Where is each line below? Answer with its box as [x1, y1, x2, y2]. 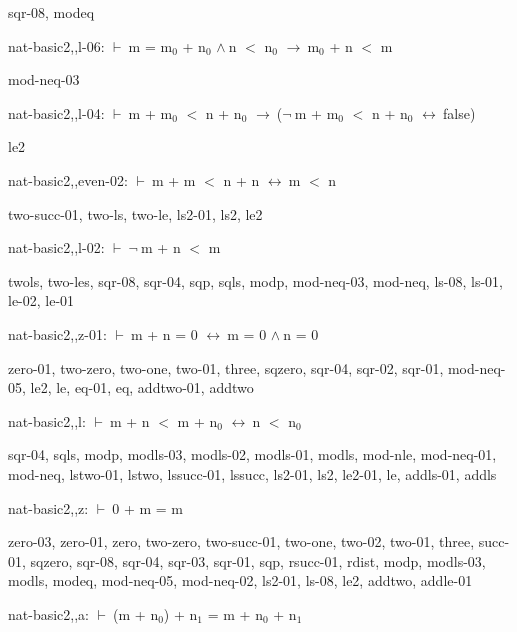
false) [442, 102, 476, 123]
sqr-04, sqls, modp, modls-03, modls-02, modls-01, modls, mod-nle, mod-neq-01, [8, 444, 497, 465]
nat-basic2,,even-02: [8, 169, 128, 190]
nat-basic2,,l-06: [8, 35, 105, 56]
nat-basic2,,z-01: [8, 323, 107, 344]
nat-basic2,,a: [8, 603, 89, 624]
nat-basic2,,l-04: [8, 102, 105, 123]
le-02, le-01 [8, 290, 75, 311]
